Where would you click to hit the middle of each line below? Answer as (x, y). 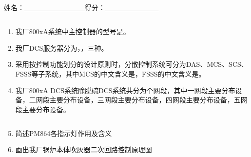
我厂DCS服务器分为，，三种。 (62, 48)
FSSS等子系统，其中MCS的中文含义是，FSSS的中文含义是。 (110, 73)
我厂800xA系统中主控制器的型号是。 (73, 31)
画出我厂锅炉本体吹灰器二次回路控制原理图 (84, 149)
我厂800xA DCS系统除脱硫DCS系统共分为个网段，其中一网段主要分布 (125, 90)
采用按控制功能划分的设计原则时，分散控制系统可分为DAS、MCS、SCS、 (132, 64)
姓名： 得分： (55, 8)
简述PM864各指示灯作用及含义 (64, 133)
